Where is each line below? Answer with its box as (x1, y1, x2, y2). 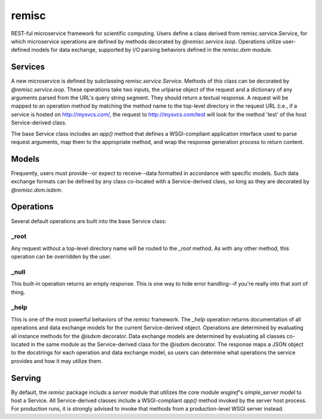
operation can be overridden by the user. (11, 253, 112, 260)
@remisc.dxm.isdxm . (11, 186, 63, 193)
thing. (11, 289, 26, 296)
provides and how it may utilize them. (11, 357, 103, 364)
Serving (11, 373, 41, 383)
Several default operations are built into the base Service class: (11, 217, 167, 224)
